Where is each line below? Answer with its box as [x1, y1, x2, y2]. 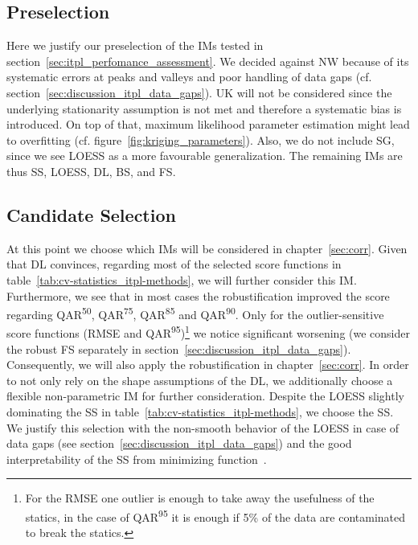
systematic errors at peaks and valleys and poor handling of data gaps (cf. [6, 68, 372, 85]
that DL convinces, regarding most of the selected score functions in [6, 256, 342, 272]
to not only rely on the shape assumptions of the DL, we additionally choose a [6, 371, 393, 388]
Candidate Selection [6, 202, 176, 227]
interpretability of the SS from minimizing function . [6, 450, 267, 467]
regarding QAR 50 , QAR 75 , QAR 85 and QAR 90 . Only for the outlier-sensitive [6, 304, 384, 322]
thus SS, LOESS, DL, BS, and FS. [6, 162, 176, 179]
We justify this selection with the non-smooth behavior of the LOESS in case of [6, 419, 400, 436]
